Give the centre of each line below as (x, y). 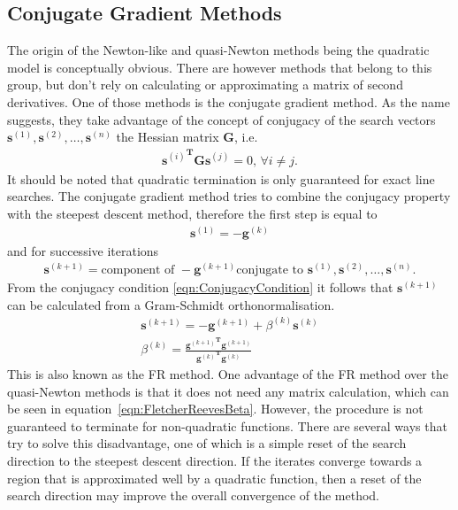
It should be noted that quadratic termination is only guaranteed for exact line (221, 178)
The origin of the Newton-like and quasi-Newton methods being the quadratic (218, 50)
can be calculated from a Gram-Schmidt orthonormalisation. (171, 304)
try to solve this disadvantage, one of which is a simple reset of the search (207, 443)
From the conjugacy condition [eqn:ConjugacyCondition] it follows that (200, 287)
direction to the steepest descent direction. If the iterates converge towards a (215, 461)
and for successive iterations (83, 250)
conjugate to (270, 270)
